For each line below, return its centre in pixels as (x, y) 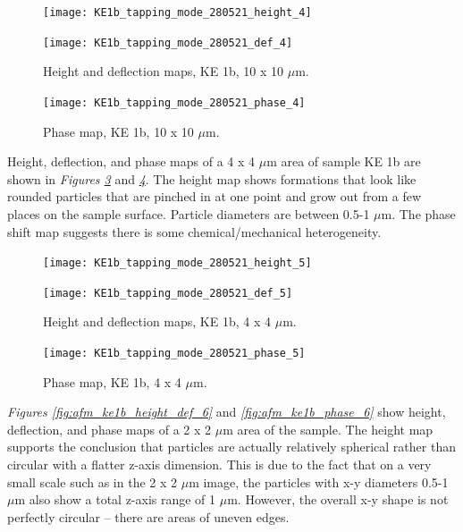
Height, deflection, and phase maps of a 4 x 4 (131, 161)
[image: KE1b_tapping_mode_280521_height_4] (177, 13)
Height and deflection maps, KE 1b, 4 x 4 (157, 321)
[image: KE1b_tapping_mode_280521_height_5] (177, 263)
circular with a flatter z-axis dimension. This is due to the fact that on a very (219, 464)
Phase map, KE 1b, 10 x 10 (118, 131)
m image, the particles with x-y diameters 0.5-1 (319, 481)
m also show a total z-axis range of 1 (115, 499)
